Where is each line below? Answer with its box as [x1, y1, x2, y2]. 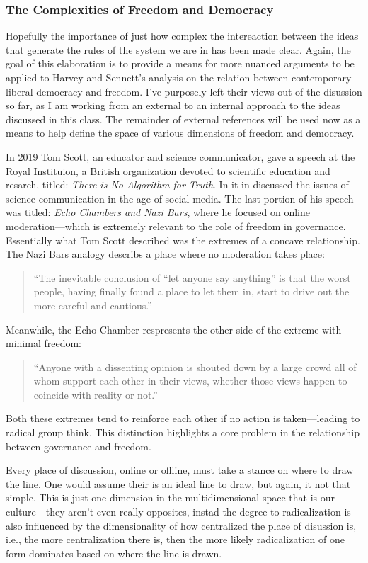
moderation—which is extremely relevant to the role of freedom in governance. [6, 218, 346, 233]
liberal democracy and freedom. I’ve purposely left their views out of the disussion [6, 84, 362, 98]
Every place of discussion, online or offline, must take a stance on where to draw [6, 462, 354, 477]
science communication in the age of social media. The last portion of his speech [6, 190, 354, 205]
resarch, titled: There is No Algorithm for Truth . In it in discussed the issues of [6, 177, 349, 192]
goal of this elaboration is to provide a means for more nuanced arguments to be [6, 56, 355, 71]
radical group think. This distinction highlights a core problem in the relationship [6, 425, 360, 440]
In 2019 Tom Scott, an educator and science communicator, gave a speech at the [6, 149, 355, 164]
